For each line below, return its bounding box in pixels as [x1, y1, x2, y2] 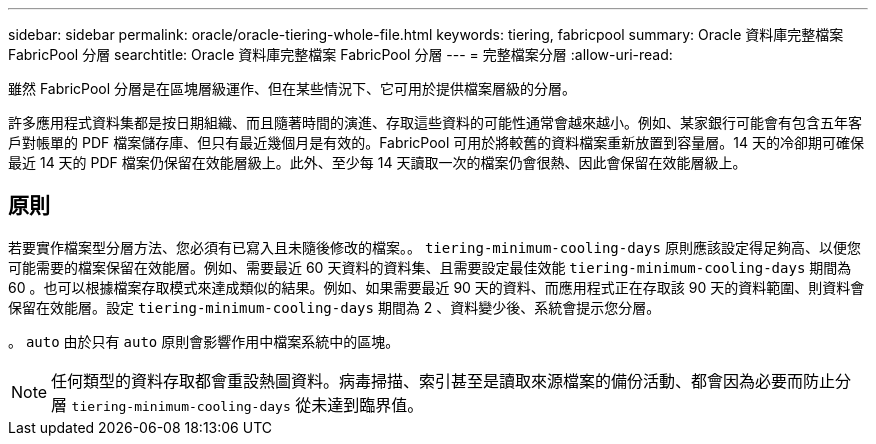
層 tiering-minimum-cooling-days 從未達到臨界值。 [51, 394, 424, 415]
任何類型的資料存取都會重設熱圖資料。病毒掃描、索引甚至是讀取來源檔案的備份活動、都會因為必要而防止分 [51, 370, 852, 391]
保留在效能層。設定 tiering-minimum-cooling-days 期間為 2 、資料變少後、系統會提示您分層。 [8, 298, 661, 316]
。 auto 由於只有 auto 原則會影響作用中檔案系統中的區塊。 [8, 332, 400, 350]
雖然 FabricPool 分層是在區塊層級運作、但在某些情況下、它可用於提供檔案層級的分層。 [8, 80, 577, 97]
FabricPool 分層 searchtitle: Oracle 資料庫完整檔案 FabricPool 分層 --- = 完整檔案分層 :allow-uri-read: [8, 46, 673, 63]
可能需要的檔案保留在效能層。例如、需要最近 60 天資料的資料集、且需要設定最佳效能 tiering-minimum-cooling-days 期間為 [8, 258, 852, 276]
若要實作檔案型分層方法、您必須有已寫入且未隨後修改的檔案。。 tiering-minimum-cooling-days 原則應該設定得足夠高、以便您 [8, 238, 861, 256]
